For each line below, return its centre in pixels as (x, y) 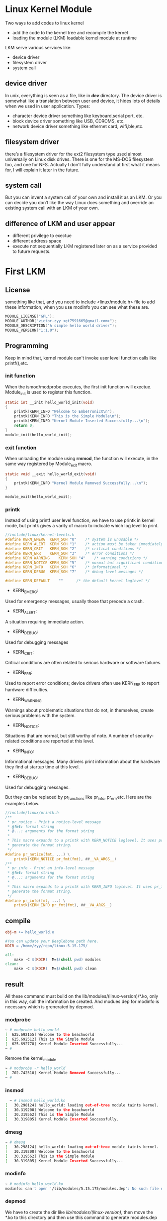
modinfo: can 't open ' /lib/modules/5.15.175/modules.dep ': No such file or (85, 1189)
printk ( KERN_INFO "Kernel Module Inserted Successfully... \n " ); (82, 421)
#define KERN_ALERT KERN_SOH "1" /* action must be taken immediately (84, 544)
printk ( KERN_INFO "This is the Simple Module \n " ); (68, 416)
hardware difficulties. (27, 689)
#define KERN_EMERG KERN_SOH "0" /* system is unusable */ (72, 540)
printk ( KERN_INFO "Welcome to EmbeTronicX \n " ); (64, 412)
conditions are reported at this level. (57, 741)
